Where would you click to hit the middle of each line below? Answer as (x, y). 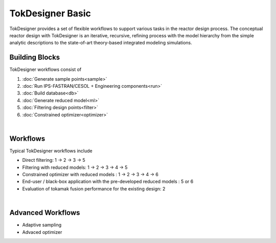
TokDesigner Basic (50, 13)
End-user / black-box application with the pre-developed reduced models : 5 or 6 (108, 182)
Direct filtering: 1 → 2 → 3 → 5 (54, 160)
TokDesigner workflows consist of (45, 69)
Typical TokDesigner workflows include (51, 151)
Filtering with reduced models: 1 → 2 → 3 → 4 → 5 (75, 167)
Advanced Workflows (45, 213)
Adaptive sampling (42, 225)
